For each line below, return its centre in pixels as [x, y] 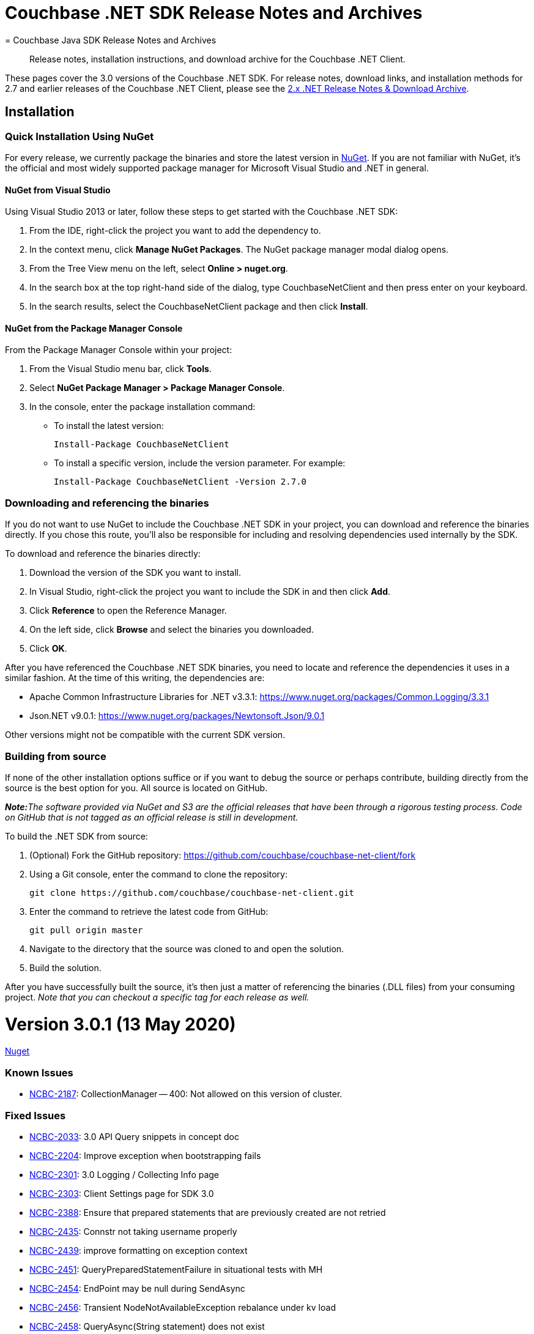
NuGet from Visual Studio [58, 190]
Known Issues [39, 1072]
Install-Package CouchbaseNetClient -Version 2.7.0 [180, 482]
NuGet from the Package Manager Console [94, 328]
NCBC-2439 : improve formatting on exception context [139, 1250]
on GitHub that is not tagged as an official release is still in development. [152, 817]
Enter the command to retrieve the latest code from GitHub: [149, 911]
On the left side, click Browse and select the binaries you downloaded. [172, 630]
